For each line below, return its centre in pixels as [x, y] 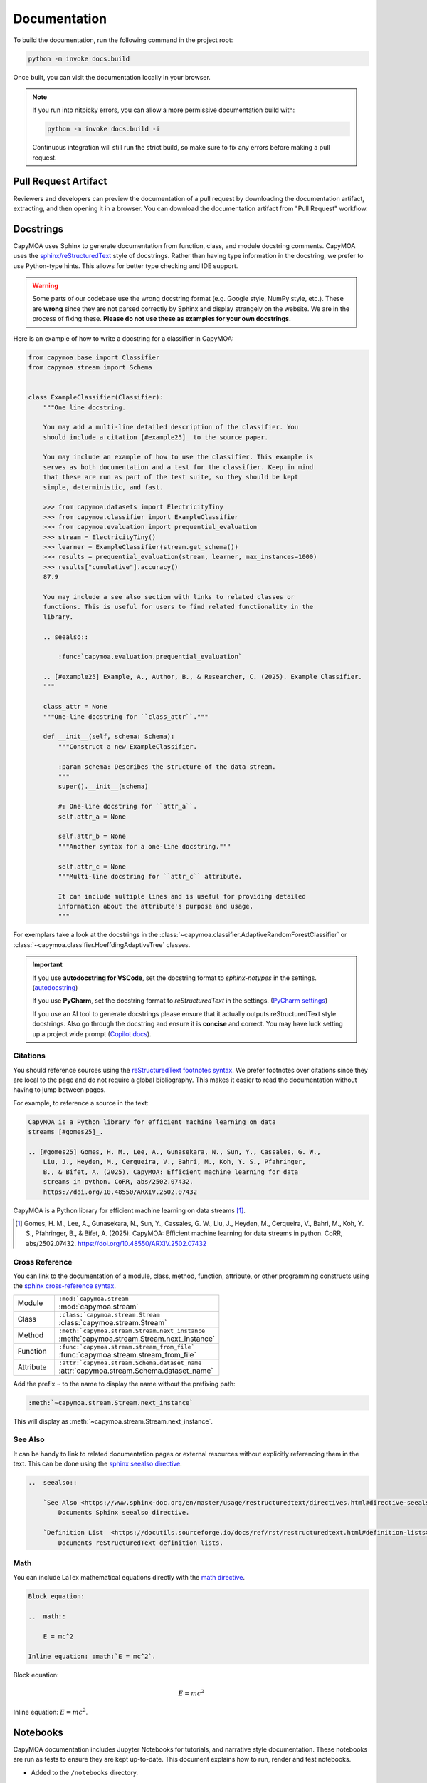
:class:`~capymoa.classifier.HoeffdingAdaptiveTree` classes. [102, 944]
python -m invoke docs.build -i [104, 129]
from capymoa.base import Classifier [94, 357]
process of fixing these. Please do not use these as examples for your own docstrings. [162, 319]
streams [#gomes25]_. [66, 1132]
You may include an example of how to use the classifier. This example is [178, 457]
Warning [45, 286]
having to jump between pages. [59, 1090]
